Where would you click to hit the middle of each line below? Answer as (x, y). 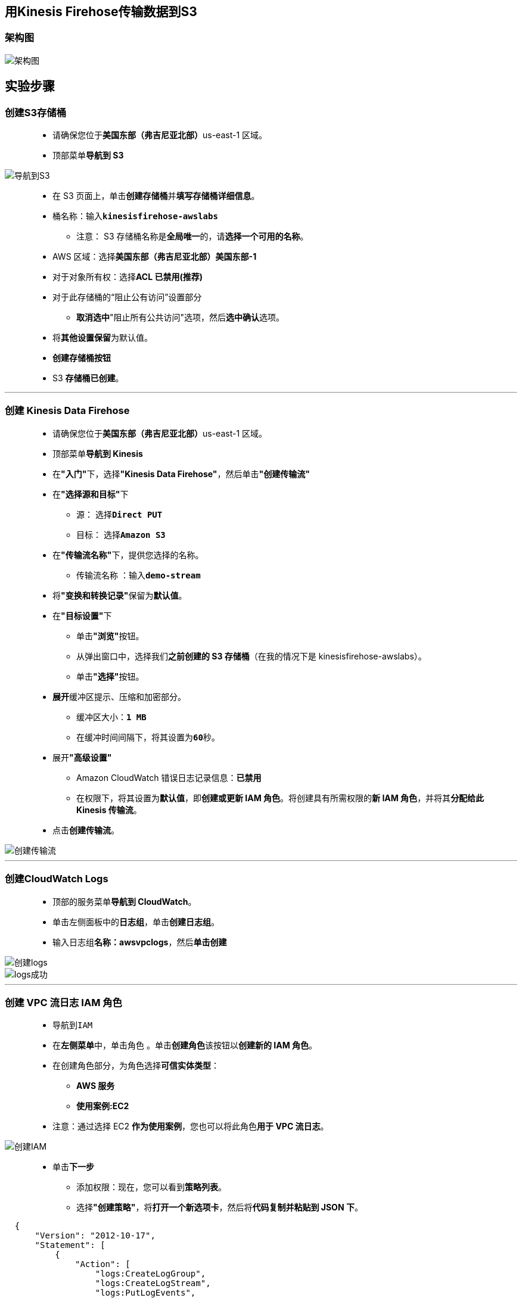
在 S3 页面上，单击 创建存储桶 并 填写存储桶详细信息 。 (156, 196)
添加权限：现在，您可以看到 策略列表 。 (151, 1187)
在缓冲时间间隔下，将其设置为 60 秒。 (148, 737)
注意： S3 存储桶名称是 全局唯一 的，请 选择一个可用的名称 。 (192, 236)
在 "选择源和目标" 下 (91, 494)
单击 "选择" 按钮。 (110, 676)
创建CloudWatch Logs (57, 879)
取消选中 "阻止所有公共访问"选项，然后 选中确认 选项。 (181, 318)
